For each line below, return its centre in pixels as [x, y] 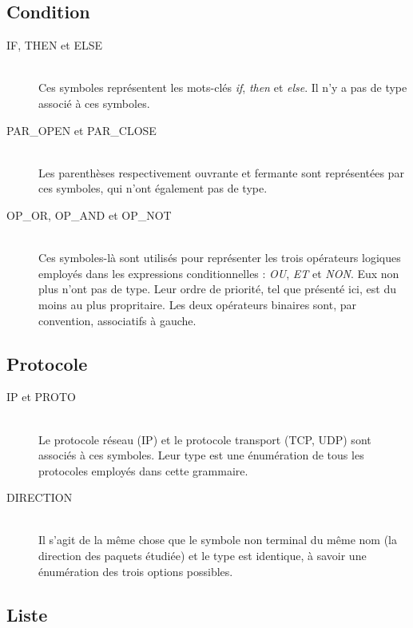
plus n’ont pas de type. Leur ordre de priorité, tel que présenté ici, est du [217, 289]
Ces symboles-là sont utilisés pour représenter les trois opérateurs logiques [220, 258]
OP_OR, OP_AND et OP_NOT [89, 215]
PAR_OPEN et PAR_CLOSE [81, 130]
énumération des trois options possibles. [136, 571]
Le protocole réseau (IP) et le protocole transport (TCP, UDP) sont [205, 439]
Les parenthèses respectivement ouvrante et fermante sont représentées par [221, 172]
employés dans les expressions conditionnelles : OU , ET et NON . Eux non [219, 273]
